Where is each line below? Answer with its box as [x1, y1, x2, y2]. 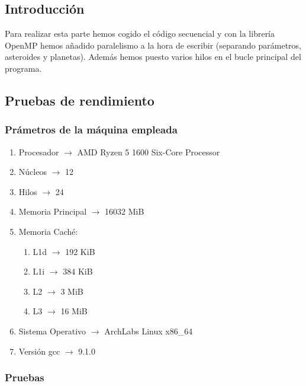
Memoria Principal [18, 205, 87, 218]
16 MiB [60, 305, 88, 317]
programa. [5, 62, 42, 74]
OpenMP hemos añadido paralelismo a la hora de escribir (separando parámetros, [5, 39, 301, 51]
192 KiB [65, 245, 95, 257]
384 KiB [63, 265, 93, 277]
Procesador [18, 145, 59, 158]
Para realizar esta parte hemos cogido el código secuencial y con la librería [5, 27, 275, 40]
